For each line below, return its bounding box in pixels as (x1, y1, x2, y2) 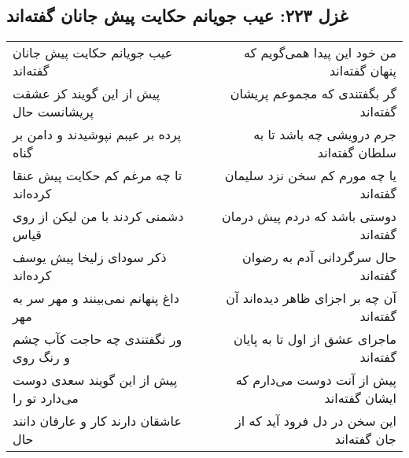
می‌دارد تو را (13, 389, 79, 408)
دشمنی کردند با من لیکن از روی (13, 207, 184, 226)
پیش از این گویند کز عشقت (13, 84, 160, 103)
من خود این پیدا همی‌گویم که (243, 43, 396, 62)
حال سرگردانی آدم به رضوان (241, 248, 396, 267)
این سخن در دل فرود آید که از (235, 412, 396, 430)
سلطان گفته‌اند (317, 143, 396, 162)
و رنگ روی (13, 348, 70, 367)
